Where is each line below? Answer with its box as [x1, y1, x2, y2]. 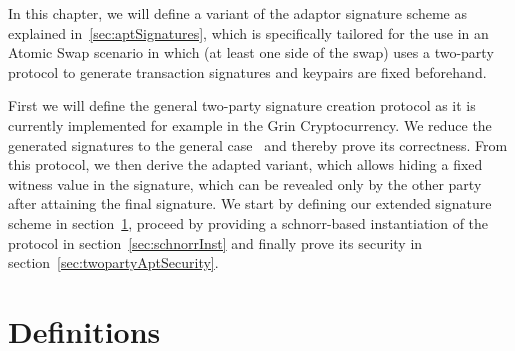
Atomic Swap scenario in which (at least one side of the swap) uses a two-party [8, 42, 494, 63]
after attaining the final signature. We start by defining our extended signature [8, 193, 492, 214]
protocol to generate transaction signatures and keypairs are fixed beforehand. [8, 61, 487, 82]
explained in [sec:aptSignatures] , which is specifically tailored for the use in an [8, 22, 489, 43]
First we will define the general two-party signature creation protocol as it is [8, 95, 476, 116]
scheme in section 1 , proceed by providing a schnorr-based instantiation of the [8, 212, 489, 233]
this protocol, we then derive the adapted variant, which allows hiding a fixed [8, 154, 483, 175]
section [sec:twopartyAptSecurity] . [8, 252, 219, 273]
